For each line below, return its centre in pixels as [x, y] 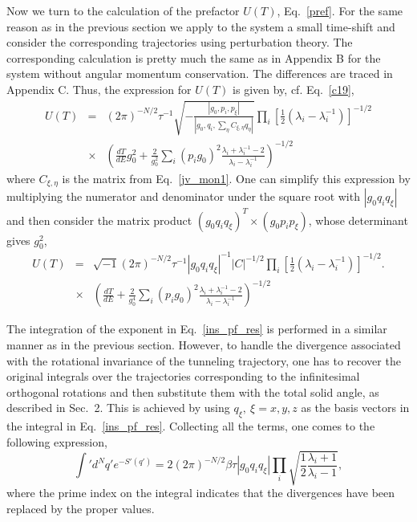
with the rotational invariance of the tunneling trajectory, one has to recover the [204, 360]
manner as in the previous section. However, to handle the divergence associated [204, 345]
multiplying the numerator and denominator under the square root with [183, 196]
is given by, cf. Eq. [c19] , [294, 89]
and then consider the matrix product [99, 220]
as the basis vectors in [355, 408]
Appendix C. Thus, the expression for [99, 89]
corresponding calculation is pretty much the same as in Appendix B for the [194, 57]
